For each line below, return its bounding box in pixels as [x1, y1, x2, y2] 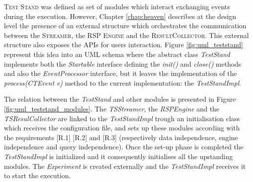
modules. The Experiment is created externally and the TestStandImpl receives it [4, 161, 246, 171]
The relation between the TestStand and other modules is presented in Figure [4, 94, 236, 104]
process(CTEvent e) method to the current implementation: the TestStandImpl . [4, 77, 241, 88]
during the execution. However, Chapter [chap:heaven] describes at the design [4, 11, 236, 21]
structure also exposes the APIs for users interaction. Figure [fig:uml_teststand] [4, 39, 243, 50]
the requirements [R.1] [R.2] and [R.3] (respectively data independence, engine [4, 132, 238, 142]
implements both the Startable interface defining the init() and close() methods [4, 58, 241, 69]
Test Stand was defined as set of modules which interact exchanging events [4, 1, 230, 11]
